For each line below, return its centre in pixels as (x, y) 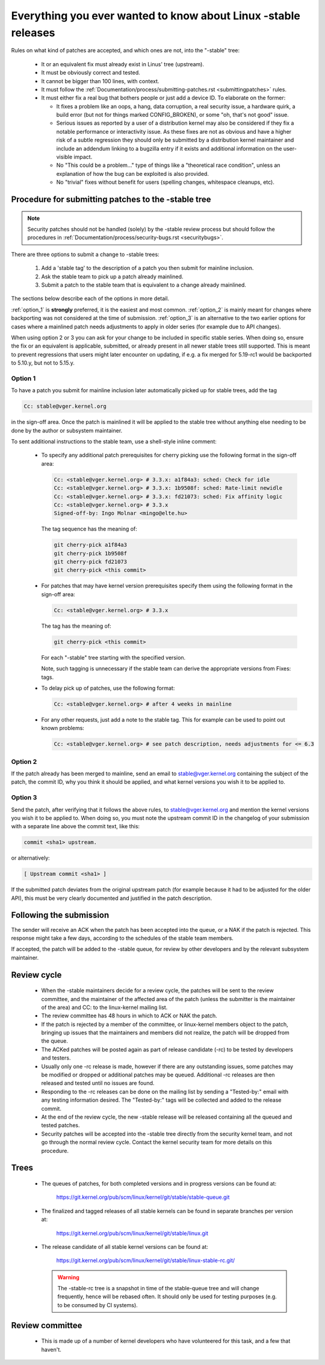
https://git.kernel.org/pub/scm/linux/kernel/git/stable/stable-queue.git (143, 1197)
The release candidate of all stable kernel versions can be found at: (125, 1246)
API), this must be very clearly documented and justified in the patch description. (112, 898)
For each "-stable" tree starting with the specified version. (113, 657)
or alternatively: (31, 858)
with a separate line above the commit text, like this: (76, 826)
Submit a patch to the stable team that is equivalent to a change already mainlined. (144, 285)
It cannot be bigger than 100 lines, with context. (100, 81)
